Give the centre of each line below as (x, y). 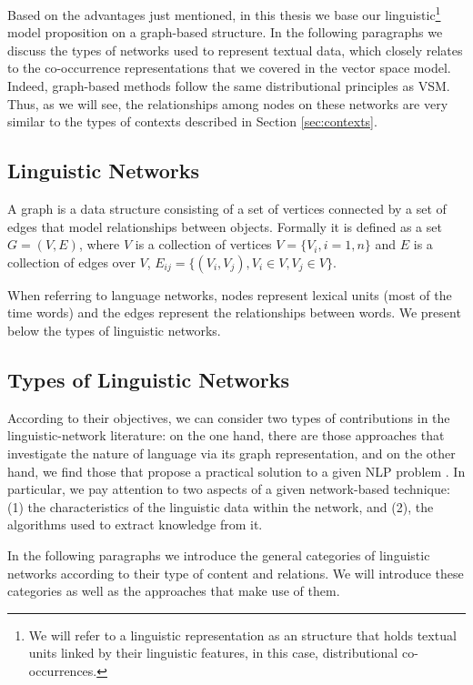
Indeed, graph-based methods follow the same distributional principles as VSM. (229, 86)
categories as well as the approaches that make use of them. (174, 591)
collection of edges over (71, 262)
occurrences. (63, 670)
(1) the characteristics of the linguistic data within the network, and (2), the (221, 506)
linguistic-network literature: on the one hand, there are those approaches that (226, 435)
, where (99, 244)
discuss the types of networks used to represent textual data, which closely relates (235, 50)
